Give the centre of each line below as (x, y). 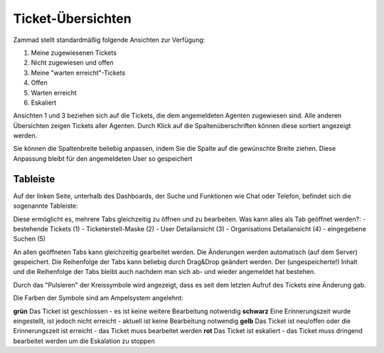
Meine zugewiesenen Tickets (74, 53)
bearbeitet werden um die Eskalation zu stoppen (84, 341)
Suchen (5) (30, 239)
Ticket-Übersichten (72, 19)
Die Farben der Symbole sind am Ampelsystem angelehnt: (98, 298)
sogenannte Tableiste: (46, 206)
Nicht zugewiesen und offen (72, 63)
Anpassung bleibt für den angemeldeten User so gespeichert (103, 158)
